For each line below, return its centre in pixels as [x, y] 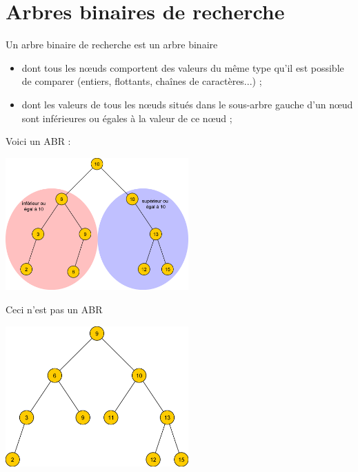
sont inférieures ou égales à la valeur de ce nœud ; [127, 118]
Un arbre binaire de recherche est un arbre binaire [112, 45]
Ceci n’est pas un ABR [54, 309]
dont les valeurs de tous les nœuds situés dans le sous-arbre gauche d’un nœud [187, 104]
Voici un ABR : [38, 141]
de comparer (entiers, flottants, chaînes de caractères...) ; [142, 81]
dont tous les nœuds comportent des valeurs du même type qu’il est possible [183, 67]
